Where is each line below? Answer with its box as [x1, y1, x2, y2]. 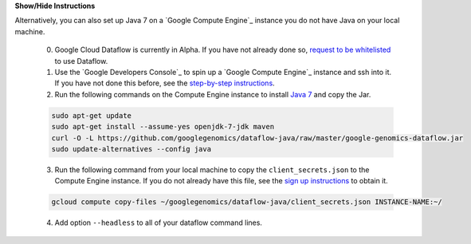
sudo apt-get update [51, 111, 131, 120]
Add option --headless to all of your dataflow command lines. [54, 218, 263, 227]
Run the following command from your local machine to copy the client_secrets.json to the [54, 164, 370, 175]
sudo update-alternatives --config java [51, 144, 211, 153]
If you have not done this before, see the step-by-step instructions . [54, 78, 275, 88]
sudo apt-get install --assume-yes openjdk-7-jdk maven [51, 122, 275, 132]
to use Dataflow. [54, 56, 108, 65]
